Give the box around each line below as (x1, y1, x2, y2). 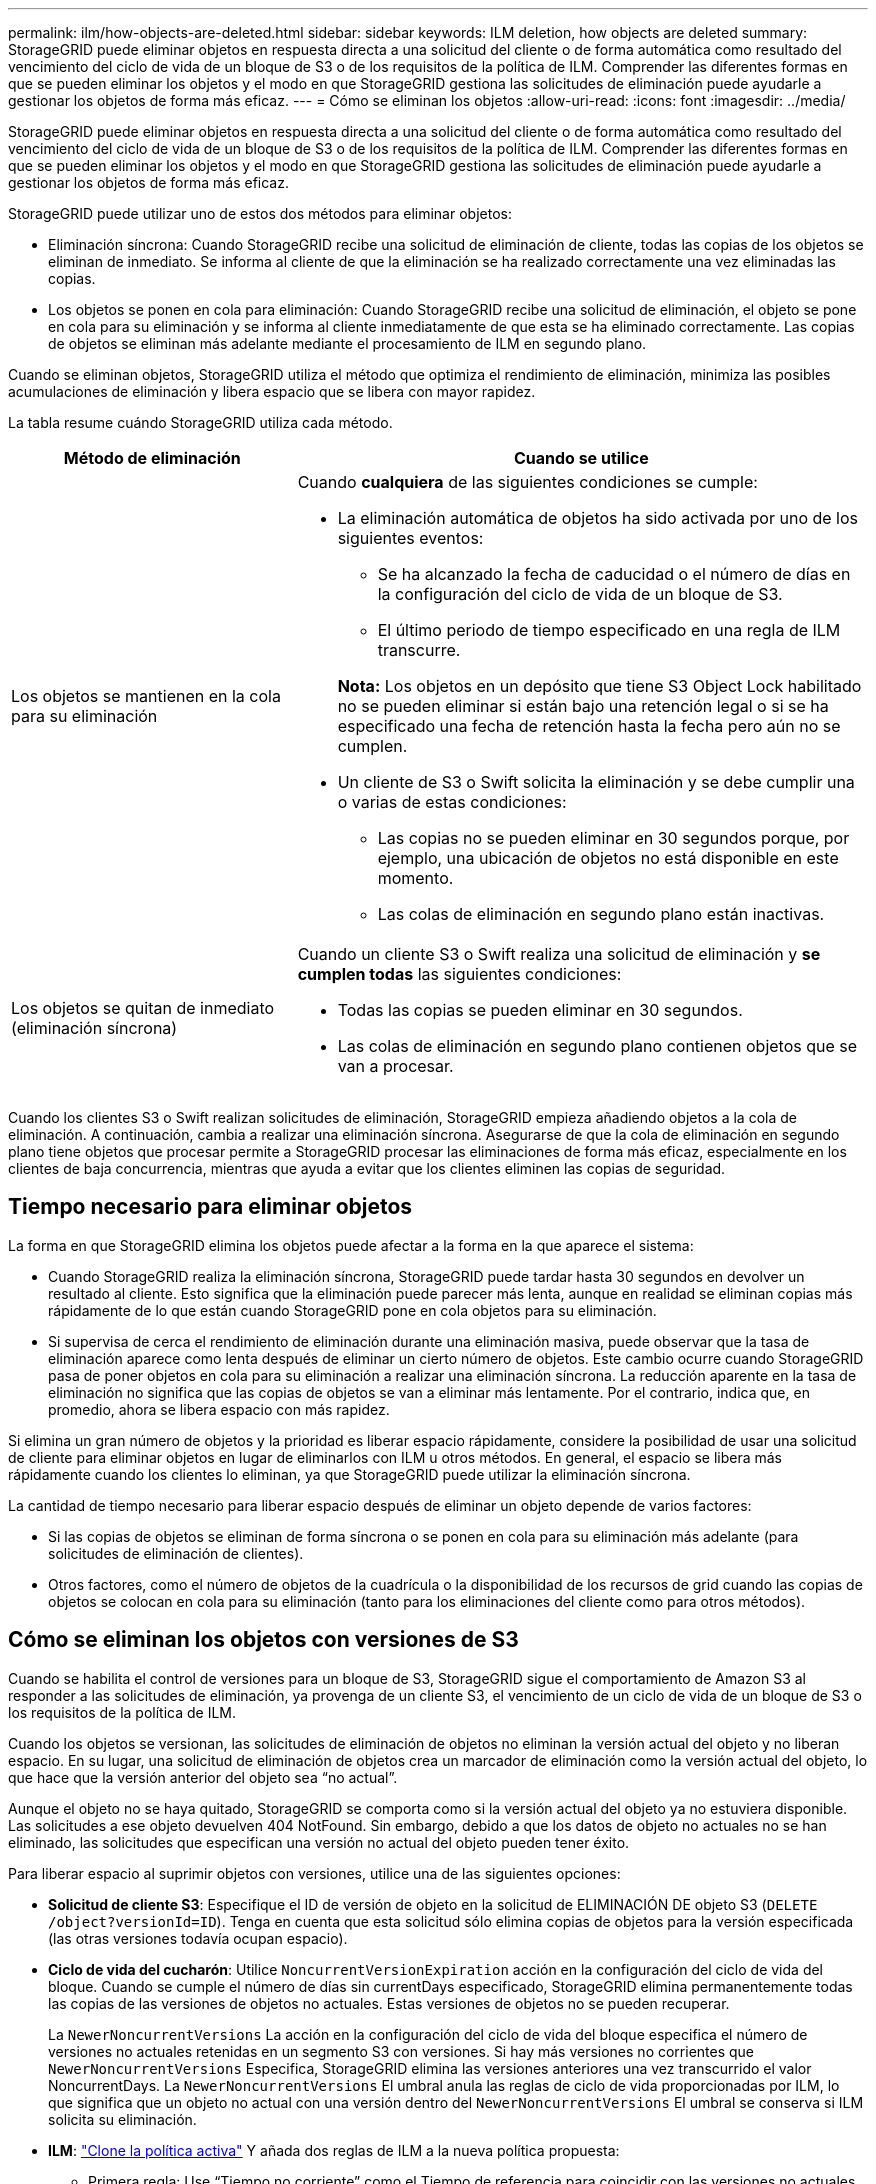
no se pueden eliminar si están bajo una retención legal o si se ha (337, 696, 829, 716)
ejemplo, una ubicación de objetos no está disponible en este (377, 848, 839, 868)
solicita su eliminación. (48, 2110, 197, 2128)
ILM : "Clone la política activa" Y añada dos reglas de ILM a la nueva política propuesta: (48, 2141, 620, 2159)
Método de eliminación (63, 448, 241, 468)
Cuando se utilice (513, 448, 649, 468)
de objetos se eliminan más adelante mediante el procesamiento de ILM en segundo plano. (48, 335, 647, 352)
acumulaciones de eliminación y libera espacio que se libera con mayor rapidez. (8, 383, 536, 400)
